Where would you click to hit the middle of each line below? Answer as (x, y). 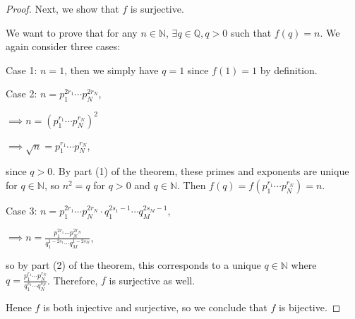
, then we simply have (112, 70)
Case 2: (22, 94)
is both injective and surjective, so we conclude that (155, 307)
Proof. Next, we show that (62, 8)
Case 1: (22, 70)
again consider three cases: (63, 46)
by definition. (289, 70)
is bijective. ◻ (309, 307)
